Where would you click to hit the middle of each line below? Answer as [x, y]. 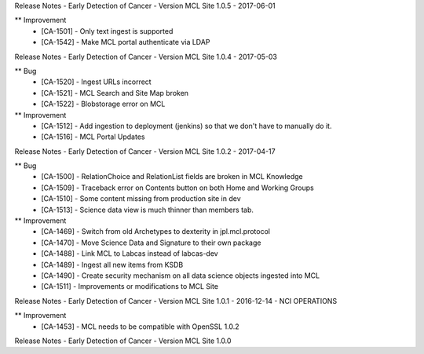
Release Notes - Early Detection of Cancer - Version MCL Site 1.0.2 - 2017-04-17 [145, 151]
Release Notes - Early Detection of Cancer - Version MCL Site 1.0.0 [123, 341]
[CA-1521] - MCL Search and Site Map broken [115, 93]
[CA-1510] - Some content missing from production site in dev [141, 199]
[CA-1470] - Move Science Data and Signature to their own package [151, 243]
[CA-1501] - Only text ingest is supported [107, 31]
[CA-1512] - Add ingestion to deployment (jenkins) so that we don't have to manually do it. [186, 126]
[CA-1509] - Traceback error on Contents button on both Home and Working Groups [177, 188]
